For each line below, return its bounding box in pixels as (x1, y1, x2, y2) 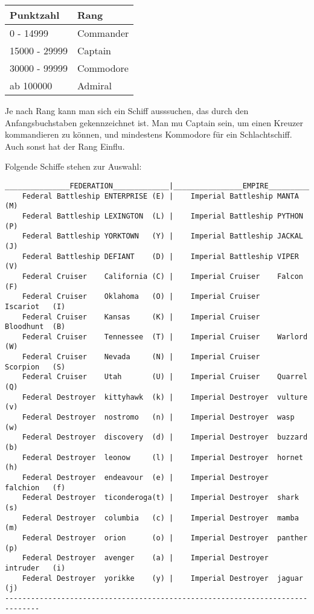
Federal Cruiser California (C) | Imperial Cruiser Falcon (22, 272, 303, 281)
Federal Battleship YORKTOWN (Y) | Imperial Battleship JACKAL (22, 232, 303, 241)
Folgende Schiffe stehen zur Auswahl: (5, 160, 142, 173)
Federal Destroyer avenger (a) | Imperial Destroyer (22, 554, 269, 563)
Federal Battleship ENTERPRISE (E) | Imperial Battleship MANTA (22, 191, 299, 200)
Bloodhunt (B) (5, 322, 66, 331)
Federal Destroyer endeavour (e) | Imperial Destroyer (22, 473, 269, 482)
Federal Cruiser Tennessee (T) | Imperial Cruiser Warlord (22, 332, 308, 341)
